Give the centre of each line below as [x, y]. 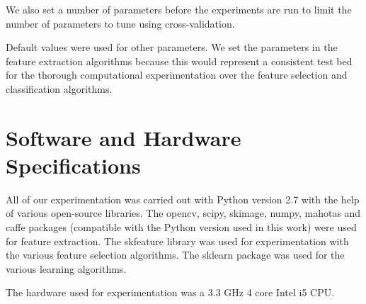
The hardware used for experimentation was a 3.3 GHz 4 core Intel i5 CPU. [170, 292]
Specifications [73, 165]
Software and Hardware [124, 137]
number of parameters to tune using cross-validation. [120, 23]
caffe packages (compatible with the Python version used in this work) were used [181, 227]
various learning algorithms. [66, 268]
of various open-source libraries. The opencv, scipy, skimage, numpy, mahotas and [183, 213]
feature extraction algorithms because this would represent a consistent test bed [179, 61]
